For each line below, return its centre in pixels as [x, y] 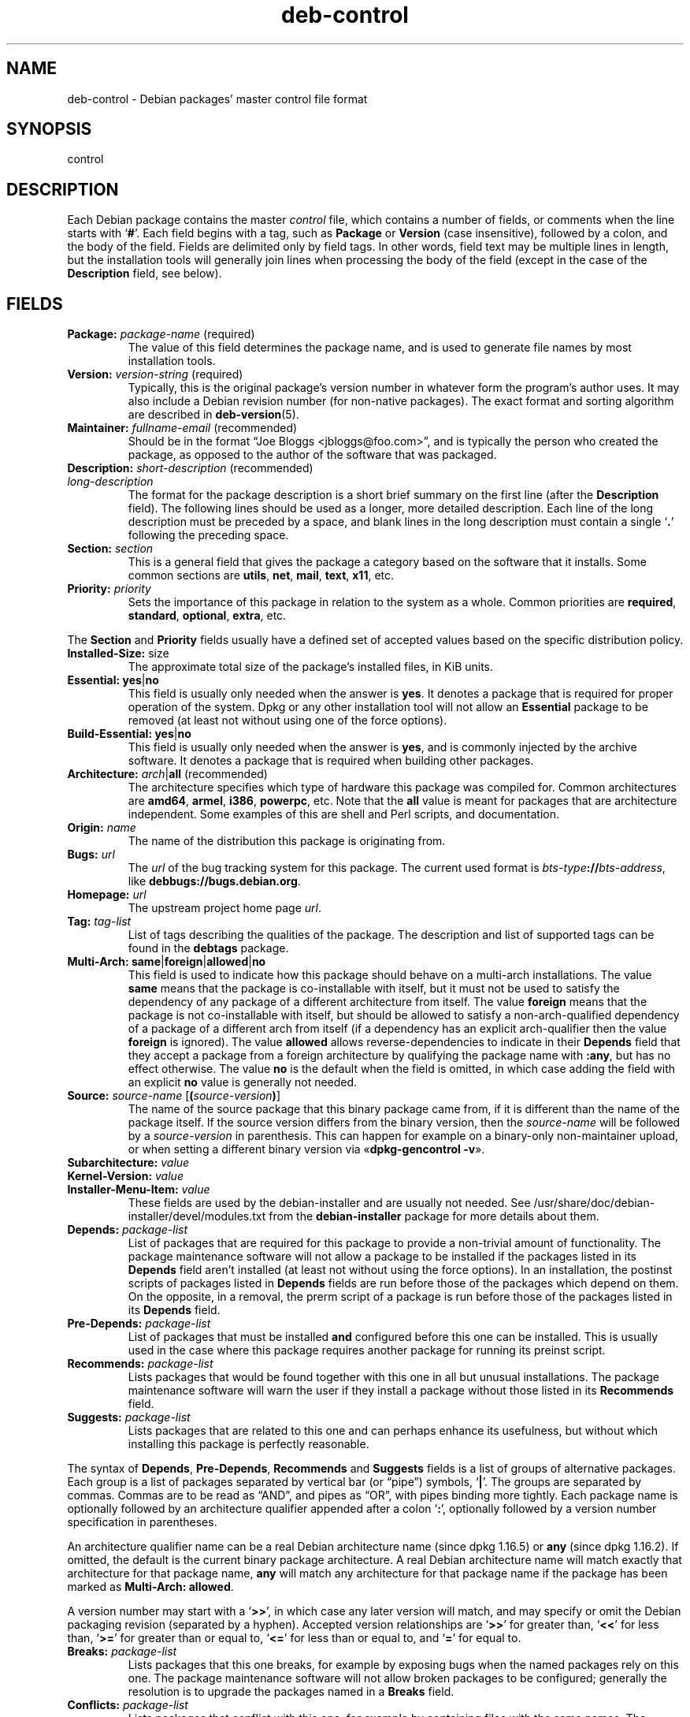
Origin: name [102, 828]
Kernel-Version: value [125, 1176]
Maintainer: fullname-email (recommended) [182, 428]
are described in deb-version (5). [213, 415]
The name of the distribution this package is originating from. [287, 841]
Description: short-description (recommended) [190, 468]
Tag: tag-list [99, 922]
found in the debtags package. [208, 948]
